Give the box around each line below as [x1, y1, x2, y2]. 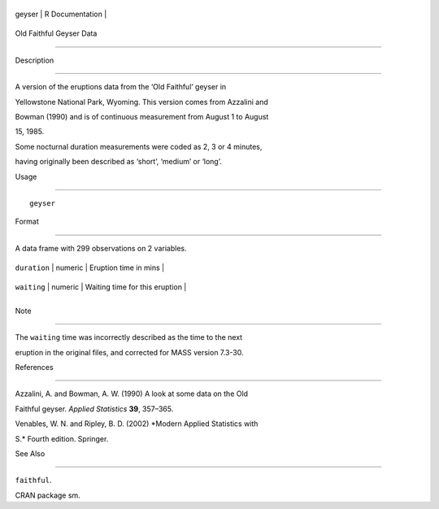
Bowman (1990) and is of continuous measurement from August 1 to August [15, 111, 269, 121]
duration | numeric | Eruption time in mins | [15, 263, 165, 272]
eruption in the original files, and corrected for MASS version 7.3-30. [15, 347, 244, 357]
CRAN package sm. [15, 490, 80, 500]
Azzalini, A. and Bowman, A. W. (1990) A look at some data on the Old [15, 389, 248, 398]
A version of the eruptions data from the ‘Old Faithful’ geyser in [15, 82, 227, 92]
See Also [15, 448, 46, 459]
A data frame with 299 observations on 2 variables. [15, 243, 187, 253]
